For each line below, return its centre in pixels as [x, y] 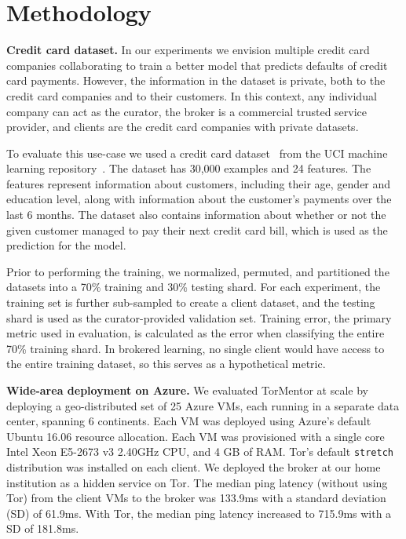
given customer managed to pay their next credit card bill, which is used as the [197, 229]
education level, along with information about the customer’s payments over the [199, 199]
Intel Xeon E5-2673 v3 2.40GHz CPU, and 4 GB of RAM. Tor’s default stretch [200, 452]
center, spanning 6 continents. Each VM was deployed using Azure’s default [189, 421]
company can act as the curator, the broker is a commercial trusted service [187, 111]
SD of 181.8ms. [43, 528]
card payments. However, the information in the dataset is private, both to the [196, 80]
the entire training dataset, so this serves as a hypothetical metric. [166, 364]
